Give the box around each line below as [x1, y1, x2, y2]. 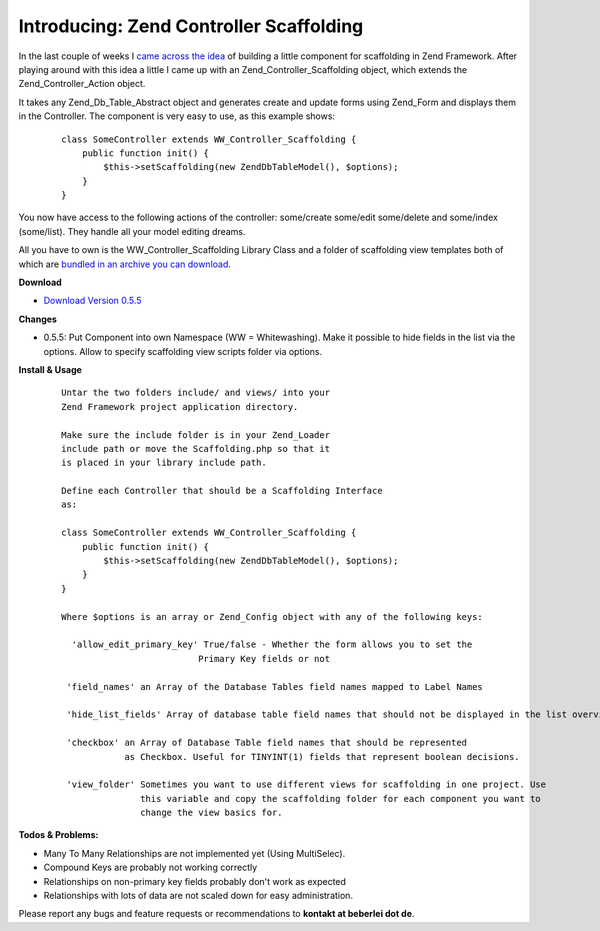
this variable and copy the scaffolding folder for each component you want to [140, 793, 542, 804]
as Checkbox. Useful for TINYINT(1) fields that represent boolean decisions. [124, 751, 520, 762]
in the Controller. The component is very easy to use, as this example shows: [18, 110, 335, 122]
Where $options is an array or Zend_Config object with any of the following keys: [61, 611, 484, 622]
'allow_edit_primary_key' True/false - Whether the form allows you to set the [71, 639, 473, 650]
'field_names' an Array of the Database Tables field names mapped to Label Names [66, 681, 484, 692]
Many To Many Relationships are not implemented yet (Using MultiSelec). [43, 847, 346, 859]
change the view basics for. [140, 807, 284, 819]
